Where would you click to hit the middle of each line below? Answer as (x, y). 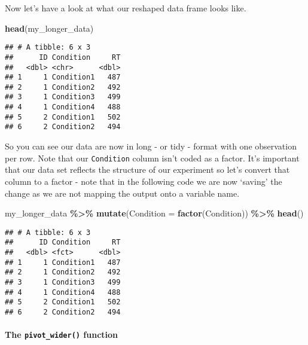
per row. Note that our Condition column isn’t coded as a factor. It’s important (152, 158)
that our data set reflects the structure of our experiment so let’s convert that (147, 170)
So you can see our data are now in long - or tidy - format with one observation (151, 146)
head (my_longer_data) (49, 28)
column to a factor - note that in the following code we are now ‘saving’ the (144, 181)
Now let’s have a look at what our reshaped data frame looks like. (126, 8)
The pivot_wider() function (62, 335)
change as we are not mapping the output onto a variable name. (122, 193)
